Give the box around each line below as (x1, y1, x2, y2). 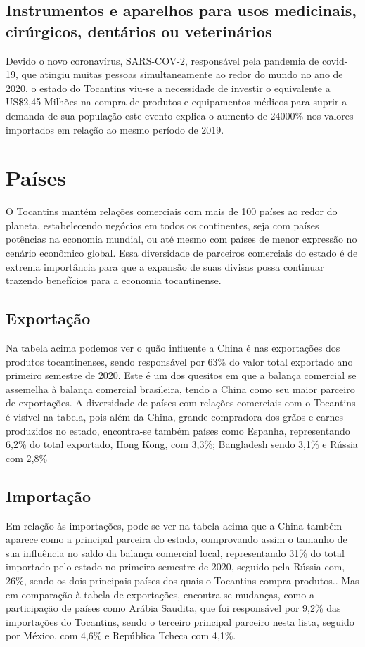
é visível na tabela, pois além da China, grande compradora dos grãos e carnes (6, 409, 344, 424)
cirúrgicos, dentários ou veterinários (6, 20, 272, 41)
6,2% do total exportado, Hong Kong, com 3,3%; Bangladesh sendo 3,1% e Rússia (6, 437, 358, 451)
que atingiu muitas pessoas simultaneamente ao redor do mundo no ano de (21, 67, 343, 82)
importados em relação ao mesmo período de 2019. (6, 122, 224, 136)
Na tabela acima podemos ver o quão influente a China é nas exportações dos (6, 340, 340, 355)
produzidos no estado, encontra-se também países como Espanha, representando (6, 423, 350, 437)
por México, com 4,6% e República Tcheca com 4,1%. (6, 628, 236, 643)
